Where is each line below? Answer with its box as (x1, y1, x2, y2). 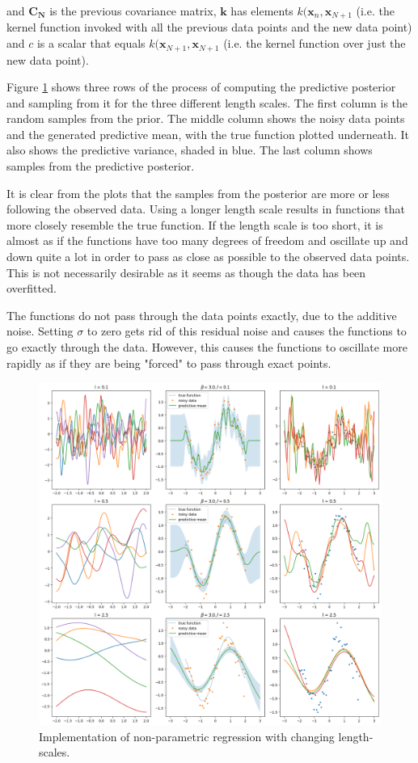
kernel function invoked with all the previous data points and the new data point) (6, 19, 412, 36)
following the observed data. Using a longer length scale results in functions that (6, 200, 405, 217)
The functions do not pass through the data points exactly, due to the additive (6, 306, 397, 323)
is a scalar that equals (36, 35, 146, 52)
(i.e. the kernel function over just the (223, 35, 406, 52)
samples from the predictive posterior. (6, 158, 195, 175)
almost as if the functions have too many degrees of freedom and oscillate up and (6, 232, 408, 249)
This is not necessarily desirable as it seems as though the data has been (6, 263, 366, 280)
